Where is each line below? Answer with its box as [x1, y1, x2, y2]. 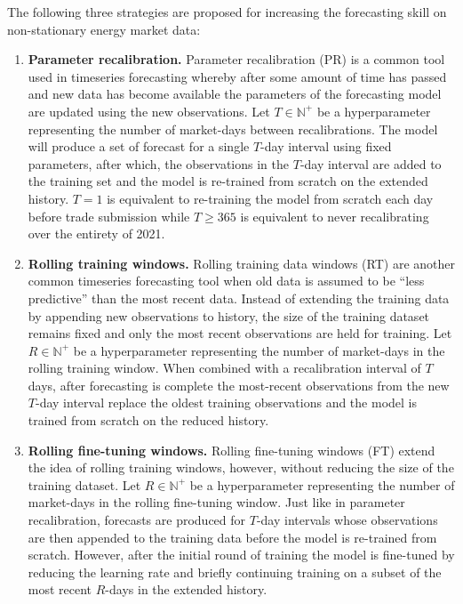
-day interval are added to [299, 154, 442, 173]
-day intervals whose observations [256, 511, 438, 529]
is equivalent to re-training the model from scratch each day [107, 189, 434, 207]
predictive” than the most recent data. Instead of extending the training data [28, 288, 450, 307]
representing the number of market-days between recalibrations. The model [28, 119, 438, 138]
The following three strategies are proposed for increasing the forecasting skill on [7, 3, 447, 20]
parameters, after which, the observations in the [28, 154, 290, 173]
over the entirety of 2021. [28, 224, 165, 243]
